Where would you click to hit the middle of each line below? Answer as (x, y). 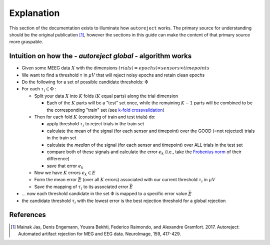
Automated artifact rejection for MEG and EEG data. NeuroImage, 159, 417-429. (99, 234)
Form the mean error (55, 180)
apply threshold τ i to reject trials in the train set (95, 124)
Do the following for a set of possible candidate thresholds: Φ (85, 82)
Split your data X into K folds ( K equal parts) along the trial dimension (106, 96)
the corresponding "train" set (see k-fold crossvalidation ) (105, 110)
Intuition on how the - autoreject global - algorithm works (100, 56)
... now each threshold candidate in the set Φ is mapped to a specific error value (104, 194)
